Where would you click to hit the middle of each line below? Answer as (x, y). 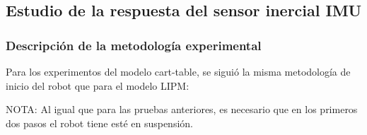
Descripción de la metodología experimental (134, 45)
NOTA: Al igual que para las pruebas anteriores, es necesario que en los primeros (182, 109)
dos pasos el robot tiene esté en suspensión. (99, 123)
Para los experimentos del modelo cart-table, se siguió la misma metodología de (178, 71)
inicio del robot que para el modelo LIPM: (98, 85)
